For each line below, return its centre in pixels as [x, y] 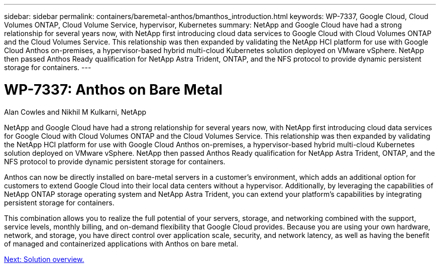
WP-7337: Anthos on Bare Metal [113, 89]
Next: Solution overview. [44, 259]
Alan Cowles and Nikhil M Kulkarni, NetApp [75, 112]
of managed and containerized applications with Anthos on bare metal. [121, 243]
